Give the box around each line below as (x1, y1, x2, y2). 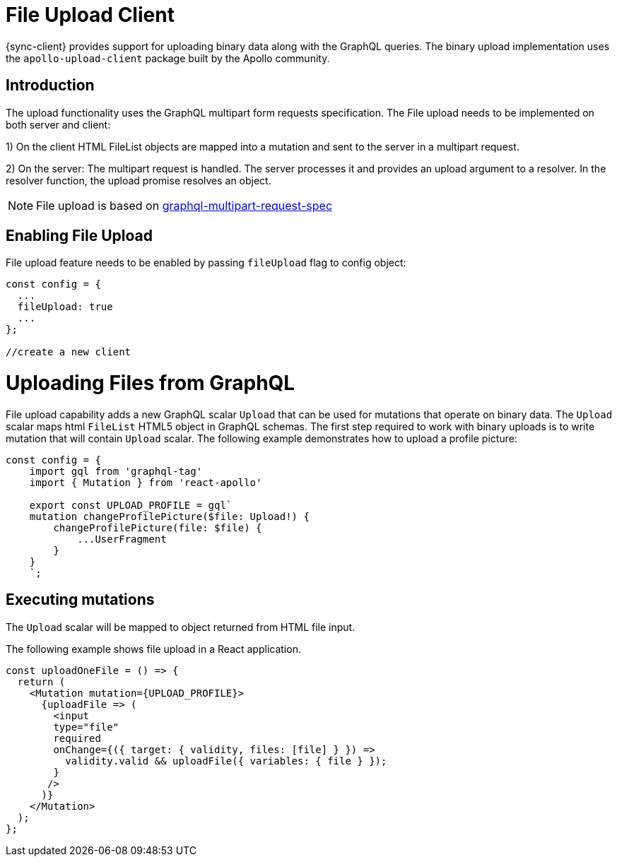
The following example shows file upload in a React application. (6, 642, 301, 655)
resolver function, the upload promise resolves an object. (6, 174, 271, 187)
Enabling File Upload (6, 227, 153, 245)
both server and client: (6, 118, 111, 131)
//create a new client (6, 346, 131, 358)
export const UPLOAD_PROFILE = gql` (29, 499, 233, 511)
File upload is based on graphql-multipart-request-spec (36, 198, 333, 213)
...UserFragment (77, 533, 167, 545)
